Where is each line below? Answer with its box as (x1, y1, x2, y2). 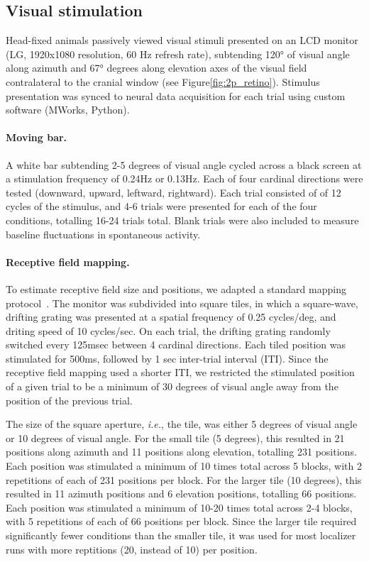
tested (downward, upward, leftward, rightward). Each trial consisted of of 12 (6, 184, 341, 199)
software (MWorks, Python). (6, 102, 130, 117)
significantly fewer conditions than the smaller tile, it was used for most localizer (6, 528, 356, 543)
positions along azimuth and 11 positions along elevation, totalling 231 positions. (6, 444, 357, 459)
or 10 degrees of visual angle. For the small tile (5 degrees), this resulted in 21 (6, 430, 345, 445)
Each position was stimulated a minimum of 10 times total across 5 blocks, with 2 (6, 458, 362, 473)
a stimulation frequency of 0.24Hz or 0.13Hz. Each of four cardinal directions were (6, 171, 363, 186)
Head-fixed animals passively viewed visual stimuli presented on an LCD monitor (6, 33, 358, 48)
